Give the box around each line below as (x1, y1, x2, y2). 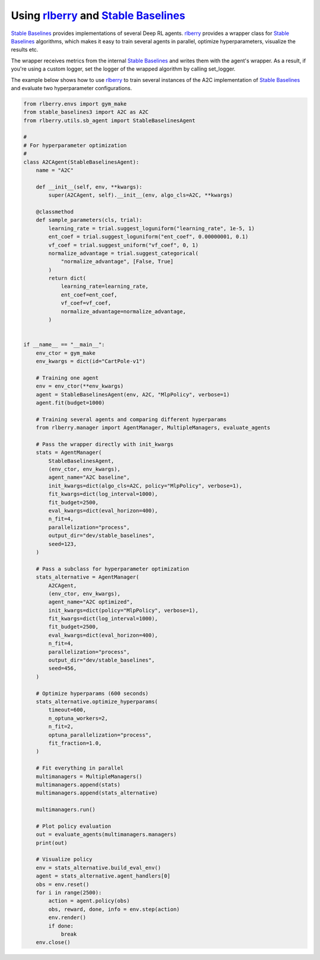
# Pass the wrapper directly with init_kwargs (36, 441, 174, 447)
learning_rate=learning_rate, (60, 283, 149, 290)
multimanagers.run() (36, 806, 96, 813)
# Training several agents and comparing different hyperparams (36, 416, 227, 422)
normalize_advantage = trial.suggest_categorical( (48, 250, 199, 256)
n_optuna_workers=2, (48, 715, 108, 721)
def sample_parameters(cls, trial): (36, 217, 142, 224)
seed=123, (48, 541, 77, 547)
